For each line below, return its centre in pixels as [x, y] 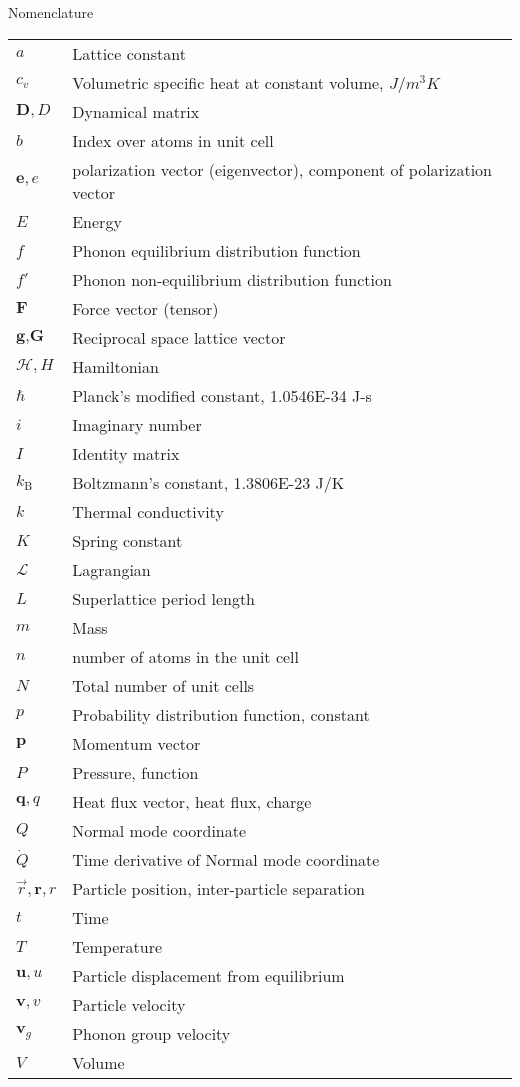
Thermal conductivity [148, 511]
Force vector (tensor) [145, 308]
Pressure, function [135, 772]
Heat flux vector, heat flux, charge [192, 801]
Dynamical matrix [136, 111]
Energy [97, 221]
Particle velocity [129, 1004]
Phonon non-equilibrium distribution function [232, 279]
